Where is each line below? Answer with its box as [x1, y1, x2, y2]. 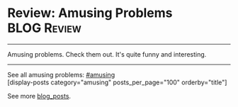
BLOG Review [7, 20, 81, 36]
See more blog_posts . [7, 91, 72, 100]
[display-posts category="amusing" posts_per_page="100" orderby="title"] [7, 78, 227, 86]
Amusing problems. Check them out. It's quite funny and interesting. [7, 50, 207, 58]
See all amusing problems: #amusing [7, 70, 115, 79]
